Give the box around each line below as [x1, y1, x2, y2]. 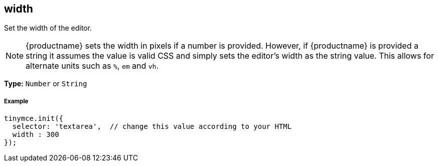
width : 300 [12, 130, 59, 139]
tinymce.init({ [4, 114, 64, 123]
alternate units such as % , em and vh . [26, 61, 159, 71]
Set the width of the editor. [4, 24, 92, 33]
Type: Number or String [4, 79, 87, 88]
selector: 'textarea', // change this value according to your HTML [12, 122, 292, 131]
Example [4, 97, 29, 105]
